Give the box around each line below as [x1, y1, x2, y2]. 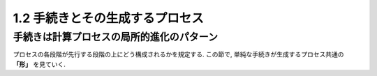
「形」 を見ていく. [13, 60, 66, 68]
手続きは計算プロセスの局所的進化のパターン [13, 31, 219, 43]
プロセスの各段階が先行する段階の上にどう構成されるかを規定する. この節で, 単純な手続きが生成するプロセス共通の [13, 50, 344, 59]
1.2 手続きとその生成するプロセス [13, 10, 204, 26]
